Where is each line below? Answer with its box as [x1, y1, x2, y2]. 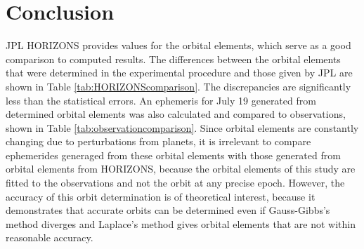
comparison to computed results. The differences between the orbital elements [6, 51, 341, 66]
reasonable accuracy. [6, 230, 93, 245]
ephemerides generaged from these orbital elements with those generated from [6, 147, 341, 162]
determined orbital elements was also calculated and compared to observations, [6, 107, 346, 121]
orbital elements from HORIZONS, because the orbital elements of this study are [6, 161, 356, 176]
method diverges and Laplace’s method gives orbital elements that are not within [6, 216, 356, 231]
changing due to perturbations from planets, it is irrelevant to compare [6, 134, 311, 149]
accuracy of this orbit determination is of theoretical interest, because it [6, 189, 316, 203]
